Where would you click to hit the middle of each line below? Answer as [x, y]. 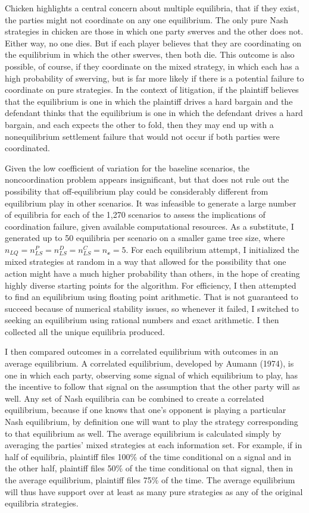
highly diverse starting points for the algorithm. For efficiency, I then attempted [151, 285]
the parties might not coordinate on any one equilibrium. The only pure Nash [146, 19]
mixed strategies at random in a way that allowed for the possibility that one [146, 262]
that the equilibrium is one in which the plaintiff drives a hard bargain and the [149, 101]
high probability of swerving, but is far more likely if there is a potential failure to [154, 78]
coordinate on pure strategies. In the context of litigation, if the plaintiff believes [152, 90]
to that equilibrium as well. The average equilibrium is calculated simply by [143, 433]
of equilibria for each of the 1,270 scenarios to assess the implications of [135, 215]
